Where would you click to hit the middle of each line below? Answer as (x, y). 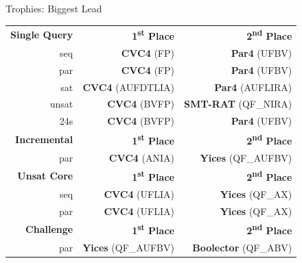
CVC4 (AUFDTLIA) (128, 87)
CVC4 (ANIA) (141, 157)
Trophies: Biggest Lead (54, 8)
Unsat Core (45, 176)
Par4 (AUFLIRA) (253, 87)
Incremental (44, 139)
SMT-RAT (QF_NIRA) (238, 104)
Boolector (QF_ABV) (242, 248)
